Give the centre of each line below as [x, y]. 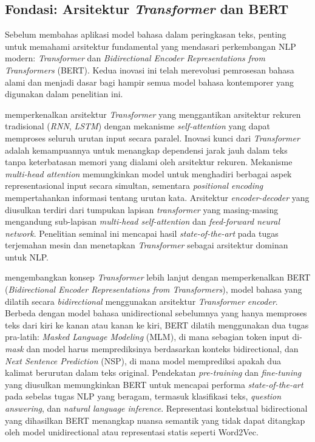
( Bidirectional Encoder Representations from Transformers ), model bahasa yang [154, 289]
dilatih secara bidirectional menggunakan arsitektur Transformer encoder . [141, 301]
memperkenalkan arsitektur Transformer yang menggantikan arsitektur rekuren [153, 114]
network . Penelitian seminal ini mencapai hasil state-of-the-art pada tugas [142, 233]
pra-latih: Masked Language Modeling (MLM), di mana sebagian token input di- [154, 337]
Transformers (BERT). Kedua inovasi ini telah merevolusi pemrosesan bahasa [150, 70]
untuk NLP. [27, 257]
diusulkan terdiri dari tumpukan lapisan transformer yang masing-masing [142, 209]
